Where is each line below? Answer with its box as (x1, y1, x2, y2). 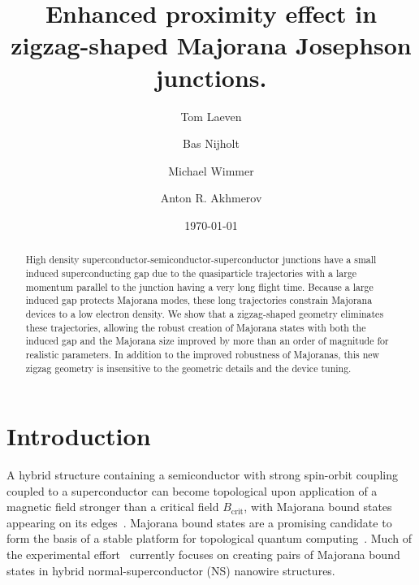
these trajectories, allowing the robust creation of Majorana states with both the (25, 320, 366, 334)
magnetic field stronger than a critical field (6, 498, 219, 515)
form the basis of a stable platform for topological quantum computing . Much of (6, 530, 412, 547)
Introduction (6, 419, 151, 453)
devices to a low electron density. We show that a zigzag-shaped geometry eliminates (25, 306, 384, 320)
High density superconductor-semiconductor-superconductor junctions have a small (25, 253, 377, 266)
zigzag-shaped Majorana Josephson (11, 28, 412, 62)
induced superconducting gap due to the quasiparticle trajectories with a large (25, 266, 357, 279)
